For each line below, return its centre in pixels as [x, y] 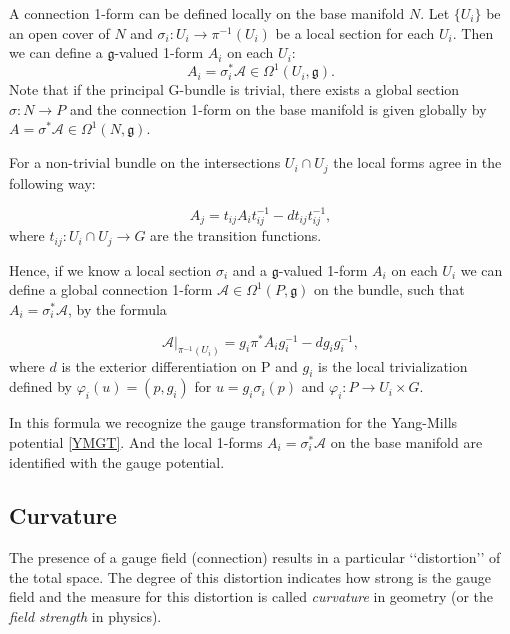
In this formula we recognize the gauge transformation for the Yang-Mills [233, 422]
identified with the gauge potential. [117, 461]
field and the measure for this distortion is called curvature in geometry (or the [251, 596]
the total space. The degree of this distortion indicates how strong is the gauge [250, 576]
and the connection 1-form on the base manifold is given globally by [278, 108]
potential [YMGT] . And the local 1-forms [136, 441]
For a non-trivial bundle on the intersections [145, 162]
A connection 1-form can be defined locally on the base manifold [207, 13]
